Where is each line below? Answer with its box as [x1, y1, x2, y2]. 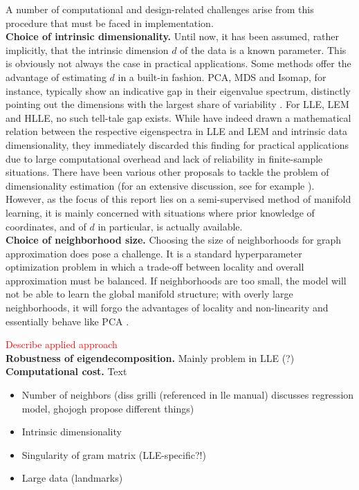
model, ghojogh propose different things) [21, 401, 194, 415]
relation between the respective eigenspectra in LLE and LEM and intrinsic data [6, 124, 348, 138]
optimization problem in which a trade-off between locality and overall [6, 260, 304, 274]
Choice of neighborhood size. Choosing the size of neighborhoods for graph [6, 233, 342, 247]
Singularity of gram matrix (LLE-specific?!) [21, 447, 206, 462]
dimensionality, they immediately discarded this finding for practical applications [6, 137, 349, 152]
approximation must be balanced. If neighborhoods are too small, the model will [6, 273, 347, 287]
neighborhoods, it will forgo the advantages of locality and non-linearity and [6, 300, 329, 315]
